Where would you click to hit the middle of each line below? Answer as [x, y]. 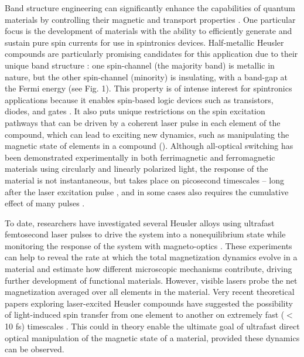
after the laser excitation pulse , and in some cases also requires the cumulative [147, 191]
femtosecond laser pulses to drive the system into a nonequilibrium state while [145, 234]
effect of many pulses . [45, 203]
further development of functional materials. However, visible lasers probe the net [151, 280]
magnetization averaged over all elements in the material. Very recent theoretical [150, 292]
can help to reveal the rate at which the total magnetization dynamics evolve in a [151, 257]
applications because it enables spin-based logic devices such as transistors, [139, 99]
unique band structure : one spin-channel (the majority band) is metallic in [140, 65]
